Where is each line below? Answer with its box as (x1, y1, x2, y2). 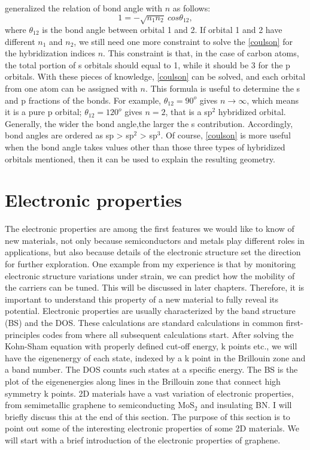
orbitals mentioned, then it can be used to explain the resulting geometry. (5, 152, 275, 165)
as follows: (172, 2, 211, 14)
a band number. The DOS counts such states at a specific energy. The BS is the (5, 363, 298, 376)
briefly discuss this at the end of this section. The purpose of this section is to (5, 410, 290, 422)
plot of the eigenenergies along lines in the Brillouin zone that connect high (5, 375, 281, 387)
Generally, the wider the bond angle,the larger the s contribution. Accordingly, (5, 117, 293, 129)
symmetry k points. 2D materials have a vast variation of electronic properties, (5, 386, 294, 399)
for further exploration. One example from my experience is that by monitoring (5, 258, 296, 270)
